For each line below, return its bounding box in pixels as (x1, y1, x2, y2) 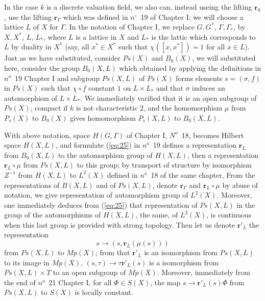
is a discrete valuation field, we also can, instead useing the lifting (46, 2, 252, 12)
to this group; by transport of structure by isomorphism (77, 159, 252, 170)
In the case (4, 2, 38, 12)
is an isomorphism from (144, 247, 218, 258)
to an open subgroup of (53, 267, 126, 278)
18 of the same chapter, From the (151, 169, 255, 180)
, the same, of (135, 209, 178, 220)
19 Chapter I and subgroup (14, 72, 100, 83)
